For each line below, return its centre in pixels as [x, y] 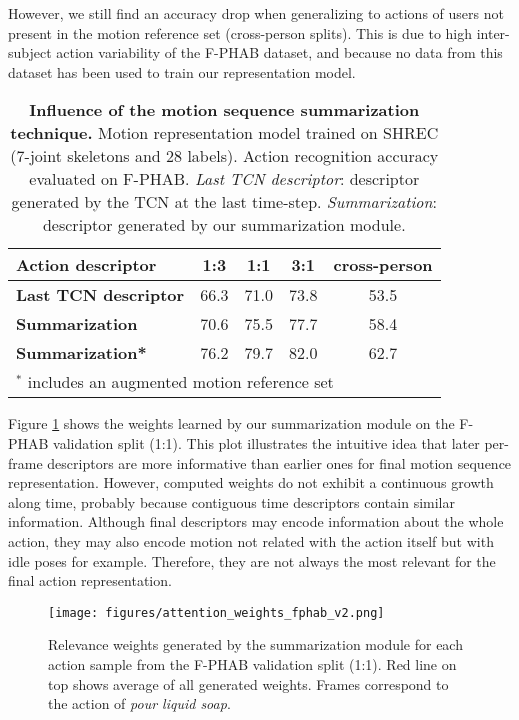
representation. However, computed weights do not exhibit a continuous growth [251, 482]
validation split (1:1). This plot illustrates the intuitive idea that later [266, 442]
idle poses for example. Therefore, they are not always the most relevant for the [252, 560]
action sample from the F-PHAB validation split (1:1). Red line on [252, 663]
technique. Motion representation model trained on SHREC [224, 133]
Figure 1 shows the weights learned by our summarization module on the [231, 423]
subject [30, 52]
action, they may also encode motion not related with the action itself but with [251, 540]
